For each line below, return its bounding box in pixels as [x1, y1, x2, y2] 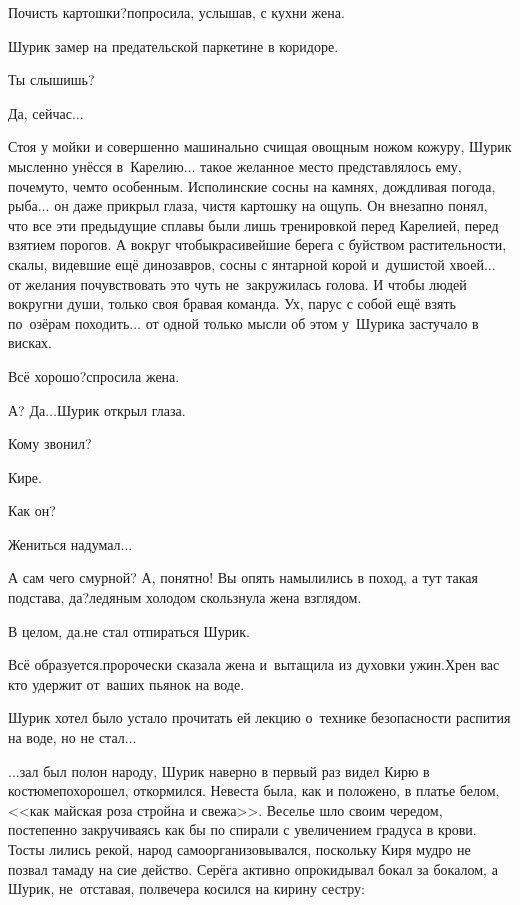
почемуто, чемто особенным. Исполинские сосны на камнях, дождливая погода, [8, 175, 496, 196]
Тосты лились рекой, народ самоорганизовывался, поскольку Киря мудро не [8, 839, 471, 859]
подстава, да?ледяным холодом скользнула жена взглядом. [8, 587, 362, 608]
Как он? [8, 500, 56, 521]
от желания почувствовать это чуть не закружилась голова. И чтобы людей [8, 273, 467, 294]
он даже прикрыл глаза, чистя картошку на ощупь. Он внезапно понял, [54, 195, 488, 216]
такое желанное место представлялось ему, [200, 155, 462, 176]
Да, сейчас [8, 102, 72, 123]
